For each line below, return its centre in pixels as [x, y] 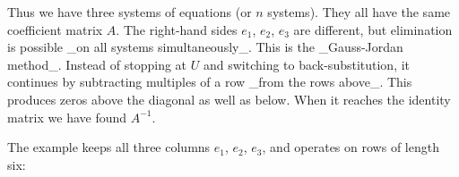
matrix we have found [67, 117]
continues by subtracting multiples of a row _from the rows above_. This [210, 82]
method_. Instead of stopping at [97, 64]
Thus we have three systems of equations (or [130, 12]
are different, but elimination [373, 29]
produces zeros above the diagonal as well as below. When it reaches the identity [229, 99]
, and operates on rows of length [351, 147]
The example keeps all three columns [109, 147]
